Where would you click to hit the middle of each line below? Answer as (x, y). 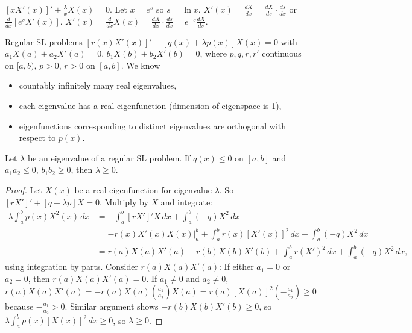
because (19, 306)
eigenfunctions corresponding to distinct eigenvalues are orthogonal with (153, 126)
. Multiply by (124, 201)
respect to (37, 138)
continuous (282, 53)
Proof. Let (24, 190)
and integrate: (186, 201)
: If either (236, 266)
